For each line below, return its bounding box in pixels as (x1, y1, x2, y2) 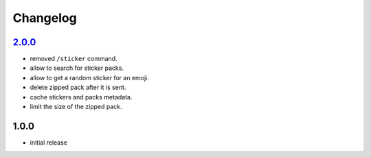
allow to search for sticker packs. (30, 64, 124, 72)
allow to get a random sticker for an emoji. (30, 73, 149, 82)
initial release (30, 138, 68, 147)
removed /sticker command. (30, 55, 117, 63)
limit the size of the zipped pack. (30, 103, 123, 111)
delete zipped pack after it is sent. (30, 83, 126, 92)
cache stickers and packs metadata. (30, 93, 133, 101)
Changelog (12, 10, 77, 25)
